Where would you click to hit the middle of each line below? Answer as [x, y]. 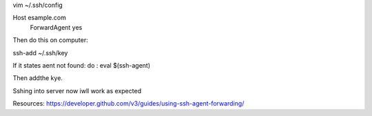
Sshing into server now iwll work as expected [77, 90]
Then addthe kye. [38, 78]
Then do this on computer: [51, 40]
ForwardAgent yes [56, 27]
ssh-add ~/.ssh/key [40, 52]
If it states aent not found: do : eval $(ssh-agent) [82, 65]
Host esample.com [40, 18]
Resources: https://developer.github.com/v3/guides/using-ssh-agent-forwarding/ [128, 104]
